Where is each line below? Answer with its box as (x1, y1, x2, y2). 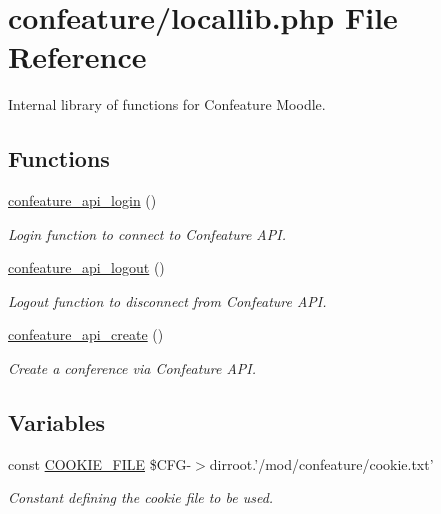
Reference (8, 36, 147, 77)
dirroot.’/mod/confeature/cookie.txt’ (209, 453, 434, 474)
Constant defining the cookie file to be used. (8, 487, 274, 508)
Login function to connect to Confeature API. (8, 223, 286, 244)
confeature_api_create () (8, 324, 164, 345)
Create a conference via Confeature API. (8, 358, 257, 379)
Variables (8, 407, 106, 438)
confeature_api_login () (8, 190, 157, 211)
